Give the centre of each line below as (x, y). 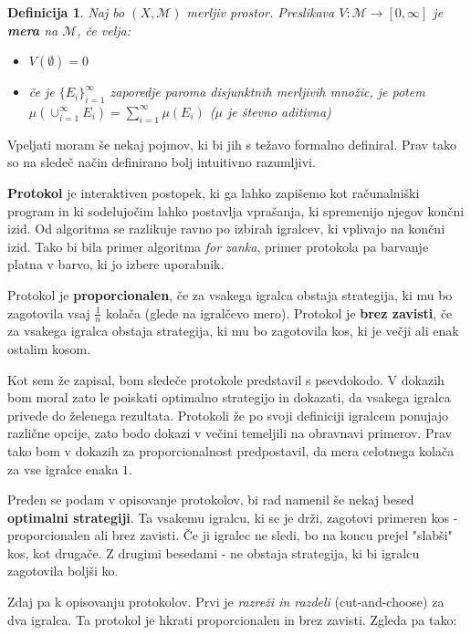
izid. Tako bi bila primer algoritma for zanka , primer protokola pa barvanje (218, 246)
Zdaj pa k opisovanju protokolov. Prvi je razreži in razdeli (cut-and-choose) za (226, 602)
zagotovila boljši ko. (63, 571)
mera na (33, 30)
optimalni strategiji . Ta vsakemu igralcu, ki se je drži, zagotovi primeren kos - (233, 517)
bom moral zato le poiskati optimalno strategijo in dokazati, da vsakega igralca (229, 397)
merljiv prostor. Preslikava (261, 12)
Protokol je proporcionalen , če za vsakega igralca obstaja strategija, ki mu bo (230, 294)
